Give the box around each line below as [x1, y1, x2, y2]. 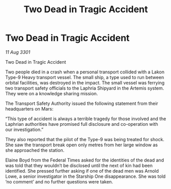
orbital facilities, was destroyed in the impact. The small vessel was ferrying [5, 79, 165, 86]
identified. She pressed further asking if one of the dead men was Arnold [5, 168, 159, 174]
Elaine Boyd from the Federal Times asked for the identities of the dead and [5, 157, 164, 163]
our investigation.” [5, 126, 43, 132]
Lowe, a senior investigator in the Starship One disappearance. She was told [5, 173, 166, 179]
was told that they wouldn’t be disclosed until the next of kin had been [5, 162, 153, 169]
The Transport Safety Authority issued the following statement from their [5, 100, 158, 106]
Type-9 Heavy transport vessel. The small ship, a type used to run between [5, 74, 164, 80]
